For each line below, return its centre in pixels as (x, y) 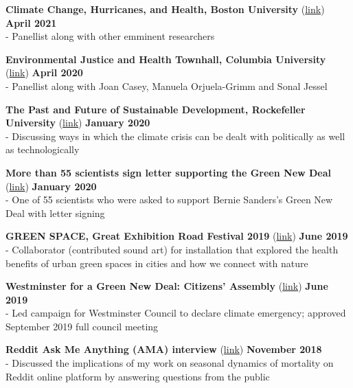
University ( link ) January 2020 (78, 123)
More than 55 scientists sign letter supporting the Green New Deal (169, 172)
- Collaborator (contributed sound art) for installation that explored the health (172, 249)
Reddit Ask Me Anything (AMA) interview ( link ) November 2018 (164, 349)
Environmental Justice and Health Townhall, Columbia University (166, 59)
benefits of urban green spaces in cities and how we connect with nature (157, 263)
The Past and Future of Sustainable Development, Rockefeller (156, 109)
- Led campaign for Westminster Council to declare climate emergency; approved (176, 313)
